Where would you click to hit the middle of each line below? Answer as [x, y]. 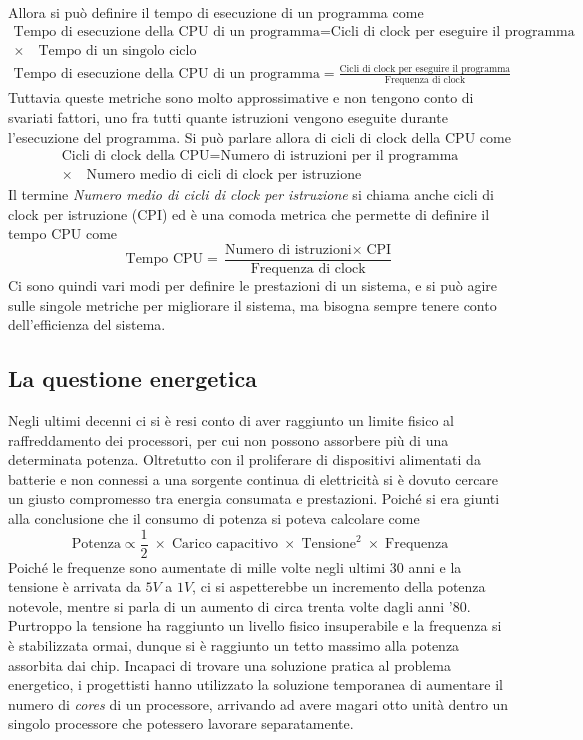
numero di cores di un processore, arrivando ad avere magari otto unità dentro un [258, 703]
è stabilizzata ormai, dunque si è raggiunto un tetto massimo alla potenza [234, 644]
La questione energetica [132, 378]
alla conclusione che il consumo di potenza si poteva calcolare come [214, 517]
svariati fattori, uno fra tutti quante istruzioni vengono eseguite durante [228, 116]
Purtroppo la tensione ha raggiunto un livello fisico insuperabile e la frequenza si [255, 625]
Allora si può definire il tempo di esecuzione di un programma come [216, 12]
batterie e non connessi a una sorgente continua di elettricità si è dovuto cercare [253, 478]
